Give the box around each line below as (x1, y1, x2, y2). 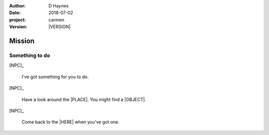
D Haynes (48, 3, 69, 8)
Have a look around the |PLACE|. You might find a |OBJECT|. (21, 96, 146, 102)
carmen (48, 16, 65, 22)
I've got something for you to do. (21, 74, 89, 80)
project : (9, 16, 26, 22)
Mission (9, 36, 35, 45)
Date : (9, 10, 21, 16)
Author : (9, 3, 26, 8)
